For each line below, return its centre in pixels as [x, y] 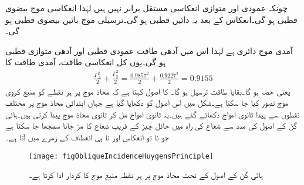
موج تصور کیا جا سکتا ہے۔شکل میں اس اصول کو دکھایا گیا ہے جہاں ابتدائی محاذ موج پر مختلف [147, 102]
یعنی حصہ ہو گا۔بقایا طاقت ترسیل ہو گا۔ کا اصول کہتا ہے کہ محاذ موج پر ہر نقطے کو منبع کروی [148, 91]
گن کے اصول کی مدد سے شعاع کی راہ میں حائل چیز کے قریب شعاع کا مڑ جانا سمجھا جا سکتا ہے [151, 125]
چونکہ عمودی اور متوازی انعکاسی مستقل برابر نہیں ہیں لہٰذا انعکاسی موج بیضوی [147, 8]
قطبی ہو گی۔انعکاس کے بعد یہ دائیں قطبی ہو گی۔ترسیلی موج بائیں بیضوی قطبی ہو [151, 19]
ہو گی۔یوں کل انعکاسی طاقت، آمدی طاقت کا [86, 62]
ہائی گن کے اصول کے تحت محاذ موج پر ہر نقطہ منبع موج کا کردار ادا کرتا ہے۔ [146, 175]
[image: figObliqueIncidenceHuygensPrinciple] [121, 156]
